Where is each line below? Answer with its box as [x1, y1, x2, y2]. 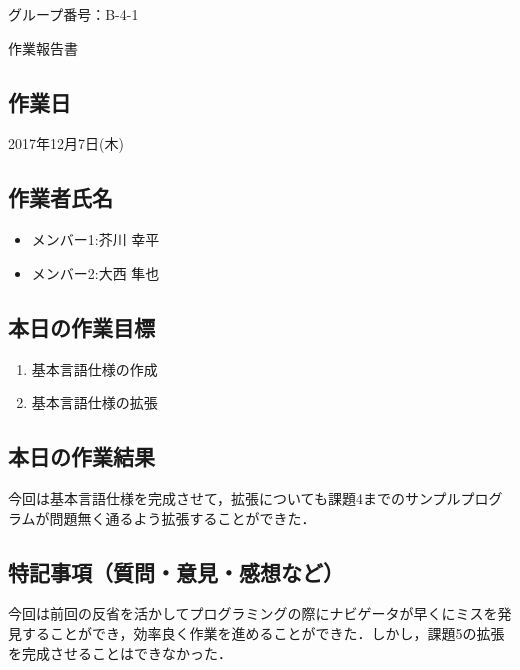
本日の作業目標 [8, 311, 155, 342]
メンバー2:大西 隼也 [31, 262, 160, 283]
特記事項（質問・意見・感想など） [8, 556, 344, 587]
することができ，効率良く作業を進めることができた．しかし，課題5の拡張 [21, 622, 505, 643]
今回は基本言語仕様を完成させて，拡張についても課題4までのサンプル [8, 487, 461, 508]
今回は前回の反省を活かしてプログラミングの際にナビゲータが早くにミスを [8, 603, 498, 624]
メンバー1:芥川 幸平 [31, 229, 160, 250]
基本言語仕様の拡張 [31, 392, 158, 413]
